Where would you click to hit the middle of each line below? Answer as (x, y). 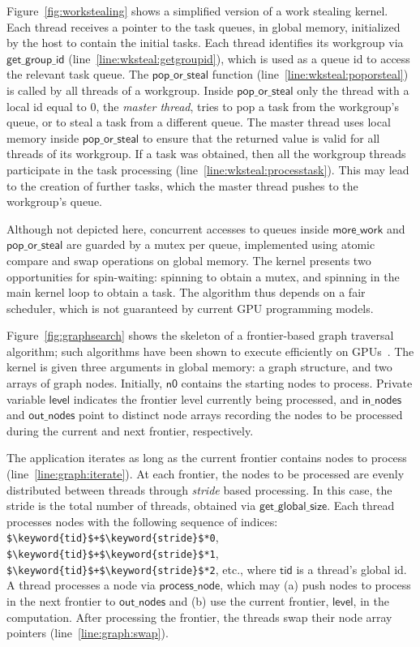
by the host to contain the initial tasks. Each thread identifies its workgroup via (205, 43)
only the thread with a (353, 90)
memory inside (43, 137)
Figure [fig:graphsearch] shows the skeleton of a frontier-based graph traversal (200, 335)
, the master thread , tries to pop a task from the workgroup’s (247, 106)
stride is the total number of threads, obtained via (131, 506)
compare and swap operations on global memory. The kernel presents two (189, 260)
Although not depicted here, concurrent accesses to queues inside (168, 228)
